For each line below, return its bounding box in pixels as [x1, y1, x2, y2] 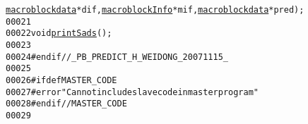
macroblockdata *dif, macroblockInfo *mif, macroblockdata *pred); [6, 5, 304, 15]
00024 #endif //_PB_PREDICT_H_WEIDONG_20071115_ [6, 51, 228, 62]
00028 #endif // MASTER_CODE [6, 99, 127, 109]
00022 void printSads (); [6, 28, 112, 39]
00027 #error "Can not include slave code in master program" [6, 87, 259, 97]
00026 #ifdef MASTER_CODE [6, 75, 117, 85]
